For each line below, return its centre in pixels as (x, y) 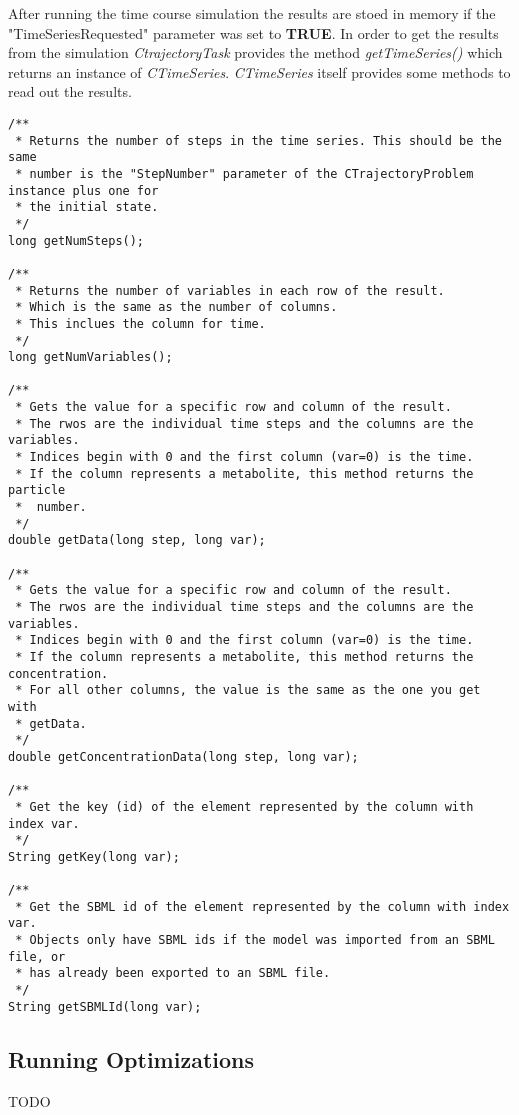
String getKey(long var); (94, 856)
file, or (37, 956)
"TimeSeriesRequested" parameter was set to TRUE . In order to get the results (253, 32)
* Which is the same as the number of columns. (176, 307)
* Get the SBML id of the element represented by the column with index (262, 906)
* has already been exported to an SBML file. (173, 973)
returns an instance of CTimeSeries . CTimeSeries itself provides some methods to (259, 71)
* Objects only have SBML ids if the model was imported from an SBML (255, 940)
